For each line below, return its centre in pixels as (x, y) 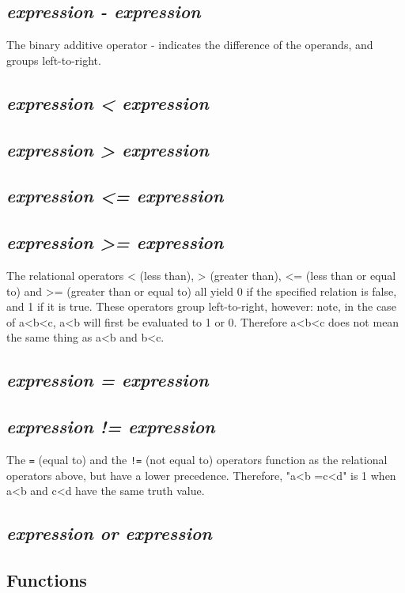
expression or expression (109, 533)
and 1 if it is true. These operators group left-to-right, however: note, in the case (201, 306)
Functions (47, 579)
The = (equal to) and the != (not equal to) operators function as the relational (197, 459)
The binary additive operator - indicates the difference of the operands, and (190, 45)
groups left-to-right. (54, 60)
